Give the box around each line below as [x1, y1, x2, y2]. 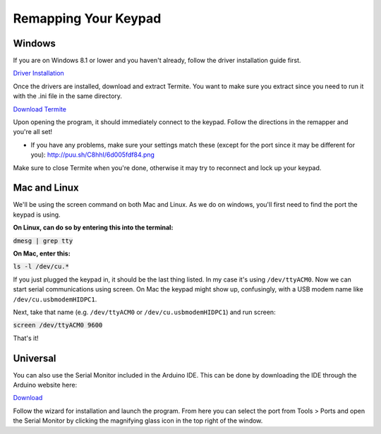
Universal [13, 352, 56, 364]
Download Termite [13, 104, 67, 113]
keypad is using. [13, 210, 61, 219]
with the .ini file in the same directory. [13, 92, 123, 100]
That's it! [13, 334, 39, 342]
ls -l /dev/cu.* [13, 263, 70, 271]
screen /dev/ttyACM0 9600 [13, 321, 103, 330]
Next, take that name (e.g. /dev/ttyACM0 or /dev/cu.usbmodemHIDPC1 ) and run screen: [13, 308, 276, 316]
